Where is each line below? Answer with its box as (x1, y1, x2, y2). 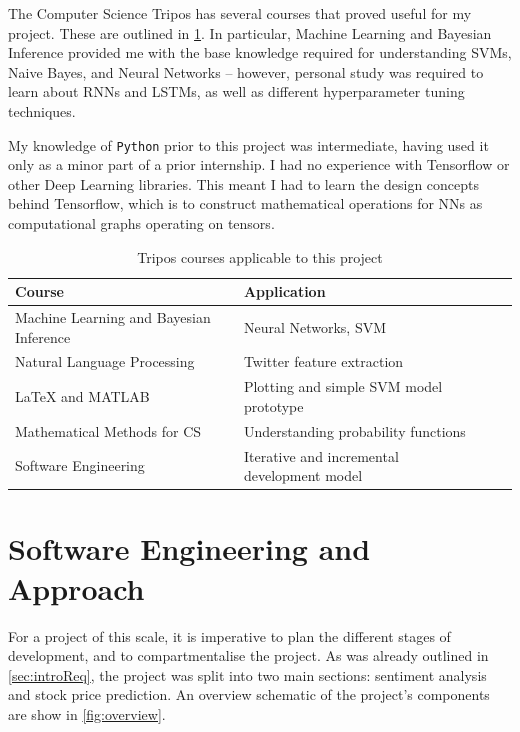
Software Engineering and (8, 528, 371, 569)
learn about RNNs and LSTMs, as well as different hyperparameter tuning (8, 81, 465, 102)
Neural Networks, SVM (243, 316, 387, 337)
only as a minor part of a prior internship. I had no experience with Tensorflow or (8, 154, 510, 175)
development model (243, 465, 363, 486)
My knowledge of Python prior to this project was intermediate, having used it (8, 134, 489, 155)
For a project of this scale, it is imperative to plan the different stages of (8, 625, 451, 646)
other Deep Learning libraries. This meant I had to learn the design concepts (8, 173, 480, 194)
